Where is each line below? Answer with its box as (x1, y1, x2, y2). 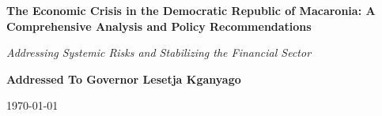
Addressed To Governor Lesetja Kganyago (6, 70, 241, 87)
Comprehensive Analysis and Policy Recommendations (6, 17, 312, 34)
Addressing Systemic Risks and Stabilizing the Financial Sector (6, 44, 312, 61)
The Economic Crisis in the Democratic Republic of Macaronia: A (6, 2, 376, 18)
